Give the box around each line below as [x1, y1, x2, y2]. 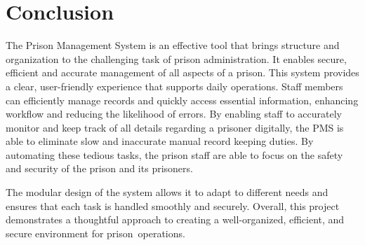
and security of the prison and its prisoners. [6, 161, 193, 176]
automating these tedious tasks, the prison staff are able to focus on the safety [6, 147, 343, 162]
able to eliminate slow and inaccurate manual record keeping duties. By [6, 134, 314, 148]
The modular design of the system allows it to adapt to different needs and [6, 185, 328, 199]
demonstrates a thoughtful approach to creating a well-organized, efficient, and [6, 212, 345, 227]
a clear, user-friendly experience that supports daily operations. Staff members [6, 78, 343, 93]
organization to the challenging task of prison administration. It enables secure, [6, 51, 347, 66]
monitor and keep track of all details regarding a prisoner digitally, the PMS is [6, 120, 344, 134]
